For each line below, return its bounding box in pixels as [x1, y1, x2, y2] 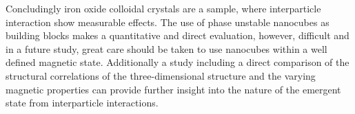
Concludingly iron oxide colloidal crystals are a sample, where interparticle [6, 1, 321, 15]
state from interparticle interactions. [6, 95, 159, 110]
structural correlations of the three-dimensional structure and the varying [6, 68, 316, 82]
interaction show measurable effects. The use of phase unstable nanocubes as [6, 14, 329, 29]
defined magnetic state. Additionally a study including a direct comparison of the [6, 55, 349, 69]
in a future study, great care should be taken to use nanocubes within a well [6, 41, 327, 56]
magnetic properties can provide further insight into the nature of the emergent [6, 82, 341, 96]
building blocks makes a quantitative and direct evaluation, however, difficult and [6, 28, 349, 43]
